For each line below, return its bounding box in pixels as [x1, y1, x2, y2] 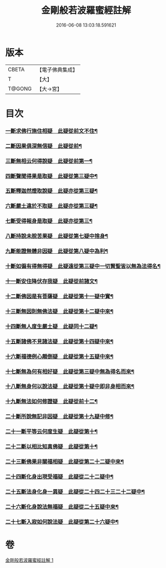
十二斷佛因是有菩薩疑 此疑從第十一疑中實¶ [5, 293, 114, 300]
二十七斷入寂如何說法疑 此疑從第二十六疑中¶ [5, 518, 119, 525]
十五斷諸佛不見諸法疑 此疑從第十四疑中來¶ [5, 338, 114, 345]
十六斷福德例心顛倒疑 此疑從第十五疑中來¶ [5, 353, 114, 360]
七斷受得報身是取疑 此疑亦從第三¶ [5, 217, 93, 225]
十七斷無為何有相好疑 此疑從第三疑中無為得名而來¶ [5, 368, 135, 375]
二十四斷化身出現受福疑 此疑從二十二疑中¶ [5, 473, 114, 480]
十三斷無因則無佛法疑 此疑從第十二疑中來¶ [5, 308, 114, 315]
